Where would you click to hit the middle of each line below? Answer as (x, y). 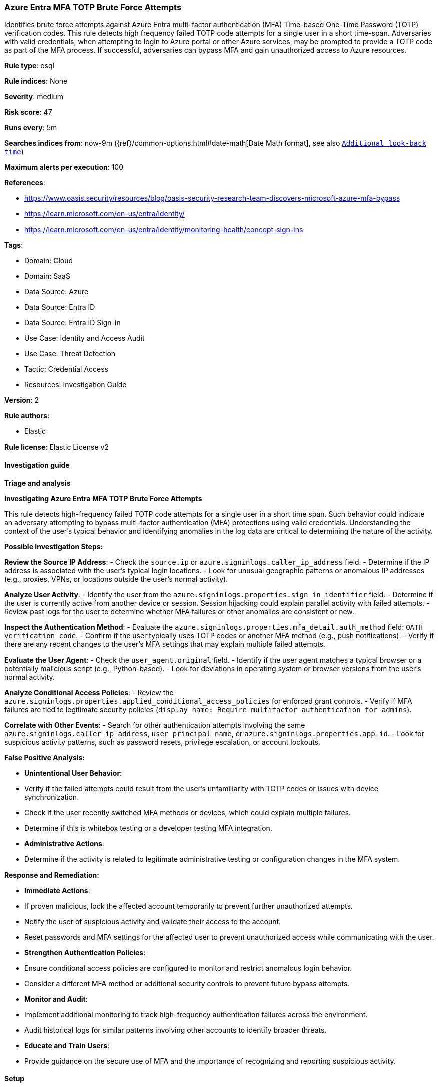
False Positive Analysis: (45, 757)
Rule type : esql (29, 66)
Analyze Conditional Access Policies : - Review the (89, 692)
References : (25, 183)
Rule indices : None (36, 81)
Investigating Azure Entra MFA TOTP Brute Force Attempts (103, 498)
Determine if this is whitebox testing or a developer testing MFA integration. (148, 828)
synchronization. (52, 797)
